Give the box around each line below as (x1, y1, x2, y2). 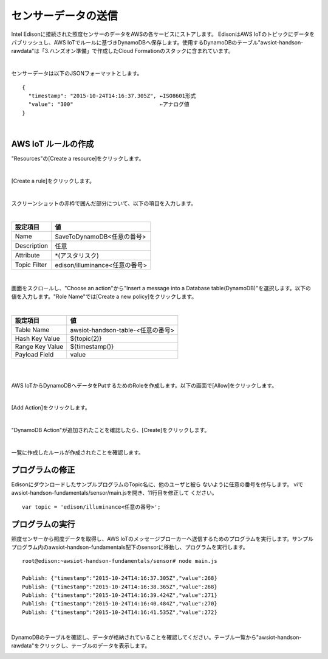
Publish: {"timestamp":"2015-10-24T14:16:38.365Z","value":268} (22, 583, 218, 590)
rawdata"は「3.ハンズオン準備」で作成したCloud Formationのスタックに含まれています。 (11, 47, 234, 55)
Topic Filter (15, 260, 47, 269)
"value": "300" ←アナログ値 (28, 101, 190, 108)
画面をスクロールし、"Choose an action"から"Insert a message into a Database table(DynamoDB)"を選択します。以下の (11, 284, 311, 291)
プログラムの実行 (11, 519, 75, 529)
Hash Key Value (15, 334, 60, 343)
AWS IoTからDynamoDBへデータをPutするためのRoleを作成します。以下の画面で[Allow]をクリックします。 (11, 382, 278, 389)
